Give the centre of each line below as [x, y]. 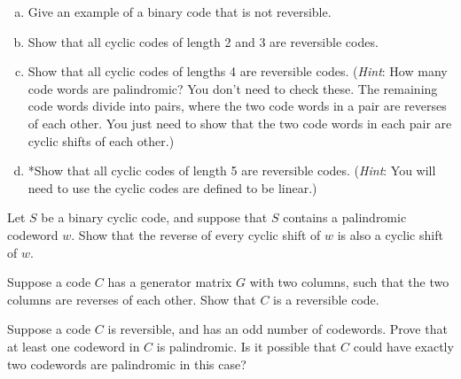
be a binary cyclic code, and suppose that [154, 217]
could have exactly [403, 346]
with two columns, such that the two [349, 282]
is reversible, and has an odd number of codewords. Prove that [277, 329]
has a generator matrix [170, 282]
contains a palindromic [345, 217]
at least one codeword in [74, 346]
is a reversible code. [326, 299]
